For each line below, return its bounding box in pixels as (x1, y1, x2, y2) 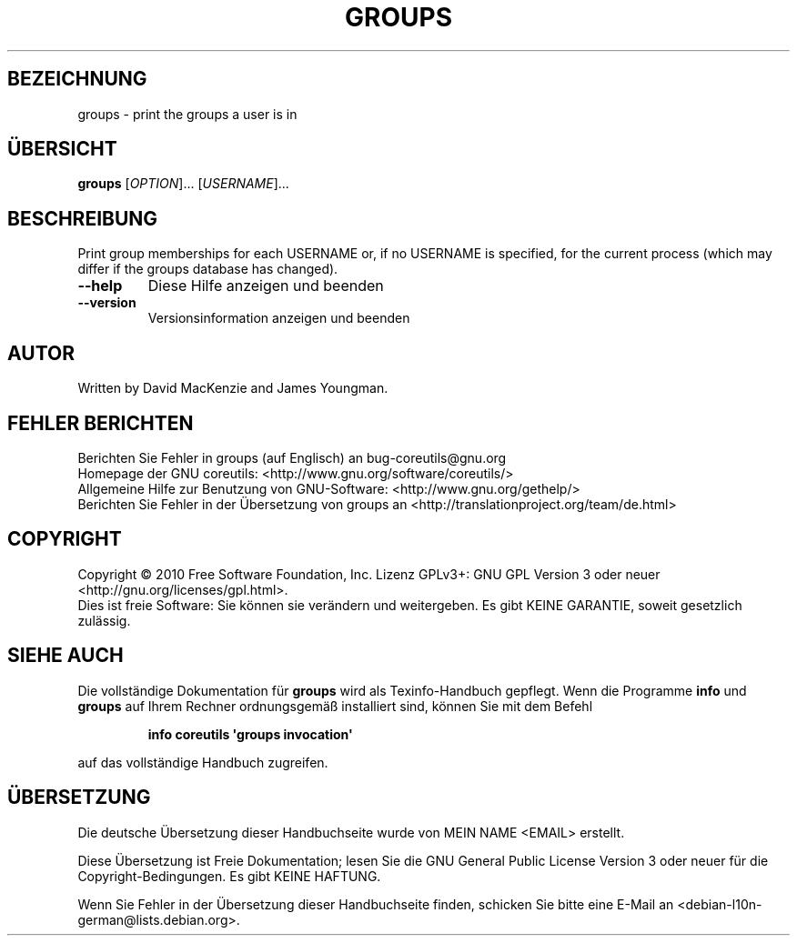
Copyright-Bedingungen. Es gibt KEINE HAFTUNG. (77, 868, 381, 884)
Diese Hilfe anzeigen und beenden (147, 276, 384, 296)
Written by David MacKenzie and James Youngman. (77, 380, 388, 396)
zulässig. (77, 612, 131, 628)
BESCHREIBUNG (7, 206, 158, 230)
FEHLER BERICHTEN (7, 411, 194, 435)
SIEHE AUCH (7, 644, 124, 667)
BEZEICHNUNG (7, 67, 147, 91)
